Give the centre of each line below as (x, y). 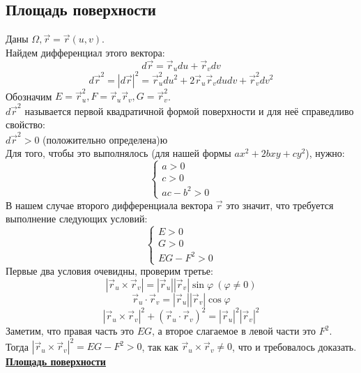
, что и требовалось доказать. (294, 346)
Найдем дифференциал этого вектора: (85, 52)
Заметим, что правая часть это (70, 331)
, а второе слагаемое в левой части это (234, 331)
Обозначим (29, 96)
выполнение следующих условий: (77, 219)
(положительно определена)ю (105, 139)
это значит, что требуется (280, 205)
